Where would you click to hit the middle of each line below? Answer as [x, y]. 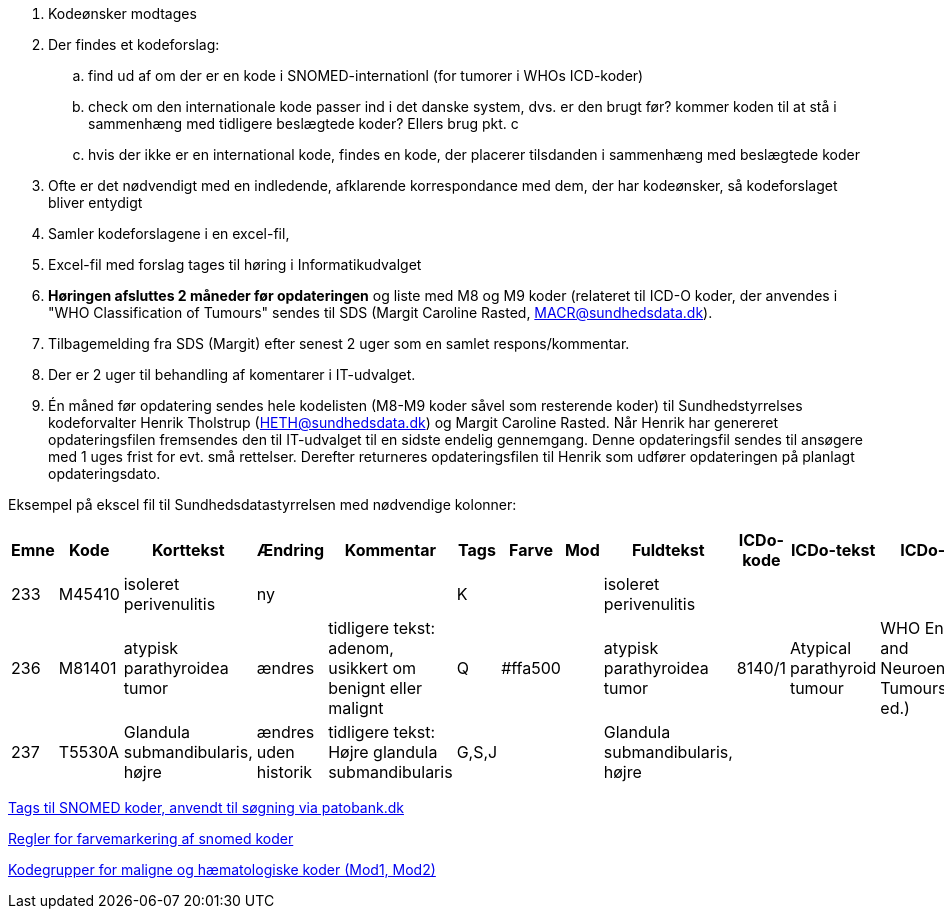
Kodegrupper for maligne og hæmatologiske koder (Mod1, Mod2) [222, 869]
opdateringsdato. [104, 473]
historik [284, 772]
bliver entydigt [95, 202]
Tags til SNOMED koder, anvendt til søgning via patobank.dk [206, 807]
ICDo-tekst [833, 550]
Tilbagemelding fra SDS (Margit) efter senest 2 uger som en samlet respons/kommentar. [339, 343]
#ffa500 [531, 668]
